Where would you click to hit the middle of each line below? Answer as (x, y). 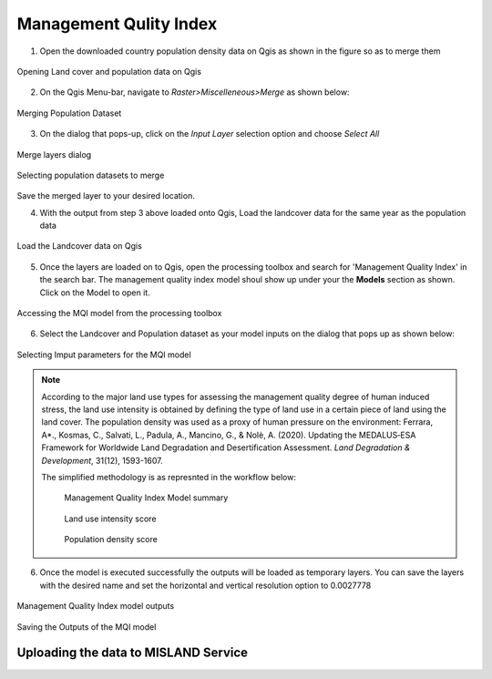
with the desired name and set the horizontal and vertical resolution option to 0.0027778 (205, 585)
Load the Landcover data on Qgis (80, 246)
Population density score (111, 540)
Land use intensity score (110, 519)
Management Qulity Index (117, 24)
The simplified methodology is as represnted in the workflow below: (169, 477)
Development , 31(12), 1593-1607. (102, 460)
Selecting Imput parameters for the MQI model (104, 355)
